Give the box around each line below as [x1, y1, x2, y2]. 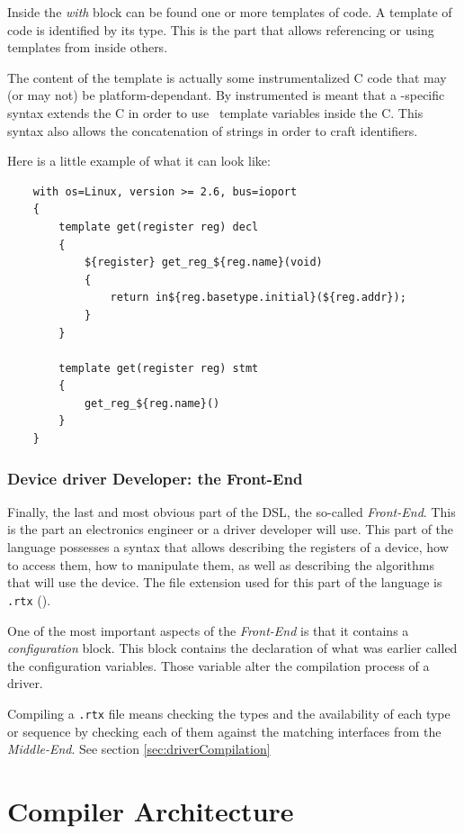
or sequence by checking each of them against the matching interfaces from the [7, 721, 442, 740]
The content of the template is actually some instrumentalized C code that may [7, 68, 447, 86]
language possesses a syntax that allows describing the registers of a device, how [7, 538, 449, 557]
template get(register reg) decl [58, 220, 259, 233]
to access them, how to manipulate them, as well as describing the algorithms [7, 555, 434, 574]
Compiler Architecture [7, 792, 294, 829]
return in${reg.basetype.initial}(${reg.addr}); [110, 291, 406, 304]
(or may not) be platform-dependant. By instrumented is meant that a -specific [7, 86, 445, 104]
